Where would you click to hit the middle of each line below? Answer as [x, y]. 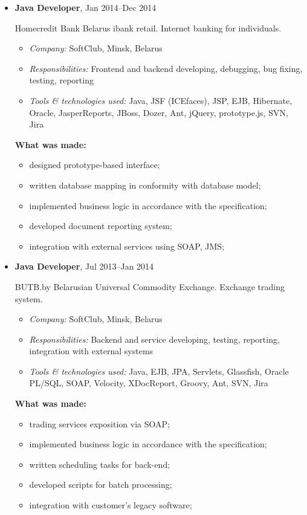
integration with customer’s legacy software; [111, 505]
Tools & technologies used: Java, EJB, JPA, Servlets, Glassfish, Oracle [159, 371]
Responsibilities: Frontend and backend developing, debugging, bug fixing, [166, 68]
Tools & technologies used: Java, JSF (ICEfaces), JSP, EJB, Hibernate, [161, 100]
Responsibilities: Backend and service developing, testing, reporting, [154, 339]
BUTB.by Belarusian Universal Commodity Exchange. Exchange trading [150, 286]
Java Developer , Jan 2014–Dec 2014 [86, 7]
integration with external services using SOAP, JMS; [127, 246]
